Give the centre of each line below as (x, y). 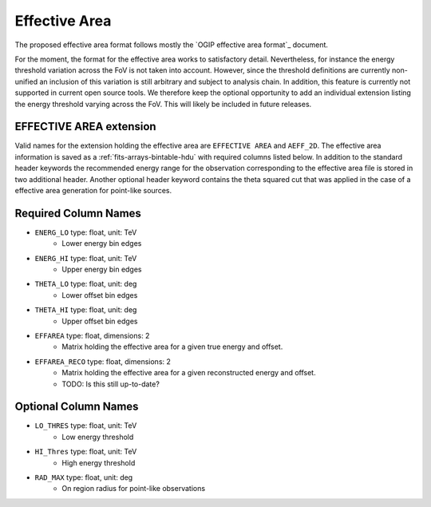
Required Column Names (78, 213)
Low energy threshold (98, 437)
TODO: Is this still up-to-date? (111, 384)
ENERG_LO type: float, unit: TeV (86, 232)
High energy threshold (99, 462)
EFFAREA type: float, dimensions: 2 (92, 336)
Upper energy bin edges (102, 269)
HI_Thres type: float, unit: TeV (86, 452)
